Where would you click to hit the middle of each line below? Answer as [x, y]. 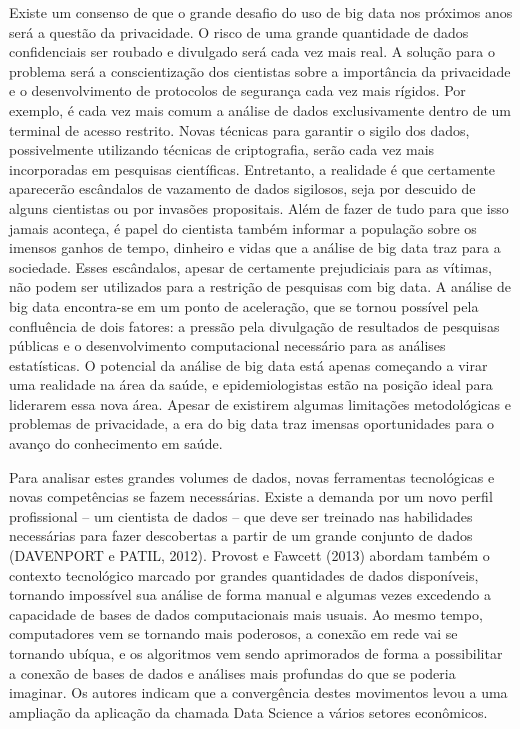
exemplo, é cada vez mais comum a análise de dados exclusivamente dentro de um [260, 109]
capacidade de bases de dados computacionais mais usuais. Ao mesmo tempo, [246, 613]
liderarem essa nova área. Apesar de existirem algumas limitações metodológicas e [260, 403]
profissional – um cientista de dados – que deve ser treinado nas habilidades [241, 515]
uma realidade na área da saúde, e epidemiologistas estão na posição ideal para [251, 384]
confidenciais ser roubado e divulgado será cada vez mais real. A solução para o [252, 51]
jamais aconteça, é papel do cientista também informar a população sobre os [243, 227]
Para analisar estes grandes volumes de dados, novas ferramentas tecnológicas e [252, 476]
